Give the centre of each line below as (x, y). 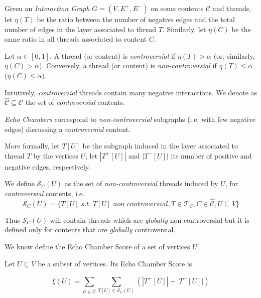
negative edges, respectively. (47, 166)
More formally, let (32, 146)
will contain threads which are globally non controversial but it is (150, 219)
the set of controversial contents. (75, 102)
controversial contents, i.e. (45, 193)
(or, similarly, (234, 55)
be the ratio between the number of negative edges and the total (136, 19)
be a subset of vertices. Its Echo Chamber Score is (115, 263)
